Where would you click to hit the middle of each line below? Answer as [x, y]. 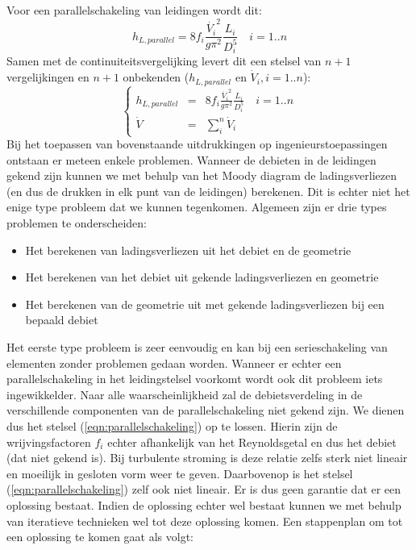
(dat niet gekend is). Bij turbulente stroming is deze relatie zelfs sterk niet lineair [207, 458]
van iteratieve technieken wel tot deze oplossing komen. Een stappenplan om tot [205, 521]
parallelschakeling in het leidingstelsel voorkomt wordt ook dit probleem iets [195, 379]
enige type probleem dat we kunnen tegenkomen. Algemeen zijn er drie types [197, 207]
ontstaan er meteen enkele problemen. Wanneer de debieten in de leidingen [191, 159]
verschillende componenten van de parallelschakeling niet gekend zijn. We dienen [206, 410]
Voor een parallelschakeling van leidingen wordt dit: [134, 10]
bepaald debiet [62, 320]
